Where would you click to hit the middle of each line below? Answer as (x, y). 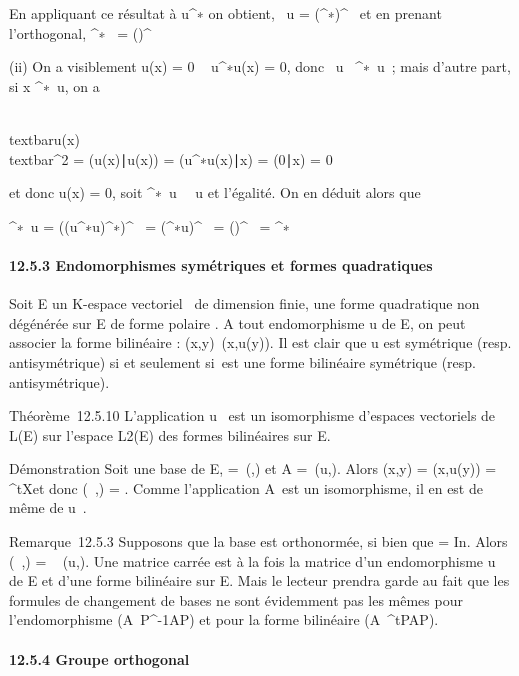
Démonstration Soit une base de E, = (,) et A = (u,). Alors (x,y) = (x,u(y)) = (253, 468)
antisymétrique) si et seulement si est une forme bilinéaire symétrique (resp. (242, 361)
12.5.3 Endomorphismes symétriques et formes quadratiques (221, 264)
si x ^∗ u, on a (54, 85)
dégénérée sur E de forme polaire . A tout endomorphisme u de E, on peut (237, 322)
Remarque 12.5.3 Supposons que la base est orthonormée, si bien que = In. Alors (258, 541)
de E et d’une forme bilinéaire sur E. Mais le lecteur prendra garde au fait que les (259, 580)
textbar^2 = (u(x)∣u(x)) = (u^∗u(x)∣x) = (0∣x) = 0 (171, 158)
